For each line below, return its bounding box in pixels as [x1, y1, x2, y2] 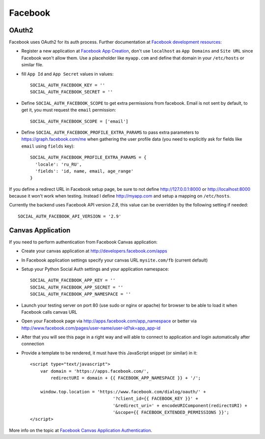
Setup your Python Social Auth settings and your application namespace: [21, 266, 169, 272]
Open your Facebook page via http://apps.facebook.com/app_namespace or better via [21, 318, 197, 324]
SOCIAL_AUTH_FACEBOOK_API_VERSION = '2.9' [18, 213, 122, 219]
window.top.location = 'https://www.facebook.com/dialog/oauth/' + [40, 389, 206, 394]
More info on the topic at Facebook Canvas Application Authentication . [9, 427, 152, 433]
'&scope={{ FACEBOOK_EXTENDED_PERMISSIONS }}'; [112, 410, 230, 415]
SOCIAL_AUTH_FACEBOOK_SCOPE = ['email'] [30, 118, 129, 124]
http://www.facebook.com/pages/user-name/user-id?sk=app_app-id [21, 325, 160, 331]
